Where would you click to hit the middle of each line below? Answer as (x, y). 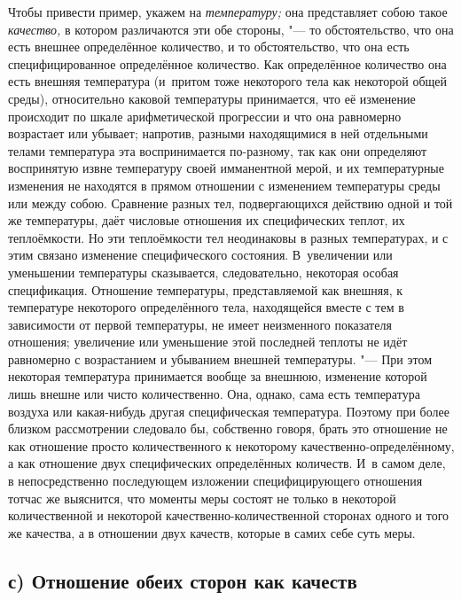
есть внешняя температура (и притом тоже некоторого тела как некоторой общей (228, 81)
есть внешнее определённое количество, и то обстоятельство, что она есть (209, 47)
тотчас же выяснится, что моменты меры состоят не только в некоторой (202, 498)
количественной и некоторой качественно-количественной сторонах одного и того (229, 515)
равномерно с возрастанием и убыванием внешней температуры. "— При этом (220, 358)
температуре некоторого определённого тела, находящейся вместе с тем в (206, 307)
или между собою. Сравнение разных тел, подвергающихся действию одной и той (230, 203)
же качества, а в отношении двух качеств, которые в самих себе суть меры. (212, 532)
